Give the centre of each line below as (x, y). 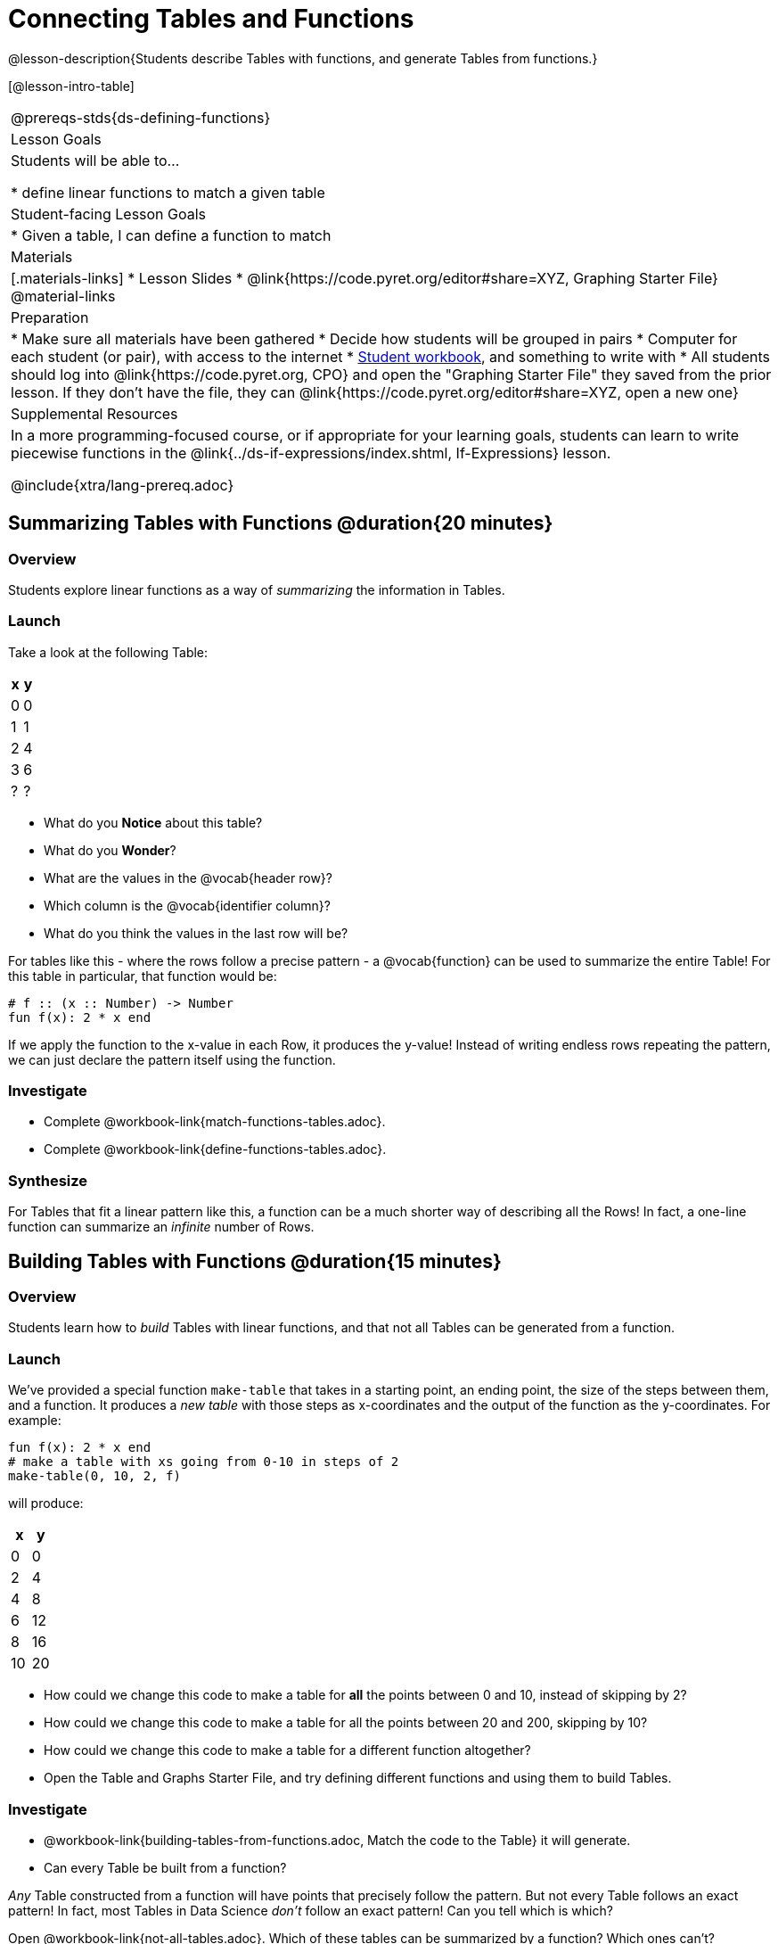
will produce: (46, 1503)
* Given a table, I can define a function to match (171, 235)
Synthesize (48, 1180)
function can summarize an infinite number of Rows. (161, 1227)
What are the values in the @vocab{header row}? (188, 877)
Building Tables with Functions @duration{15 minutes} (255, 1261)
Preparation (50, 317)
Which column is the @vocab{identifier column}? (187, 905)
